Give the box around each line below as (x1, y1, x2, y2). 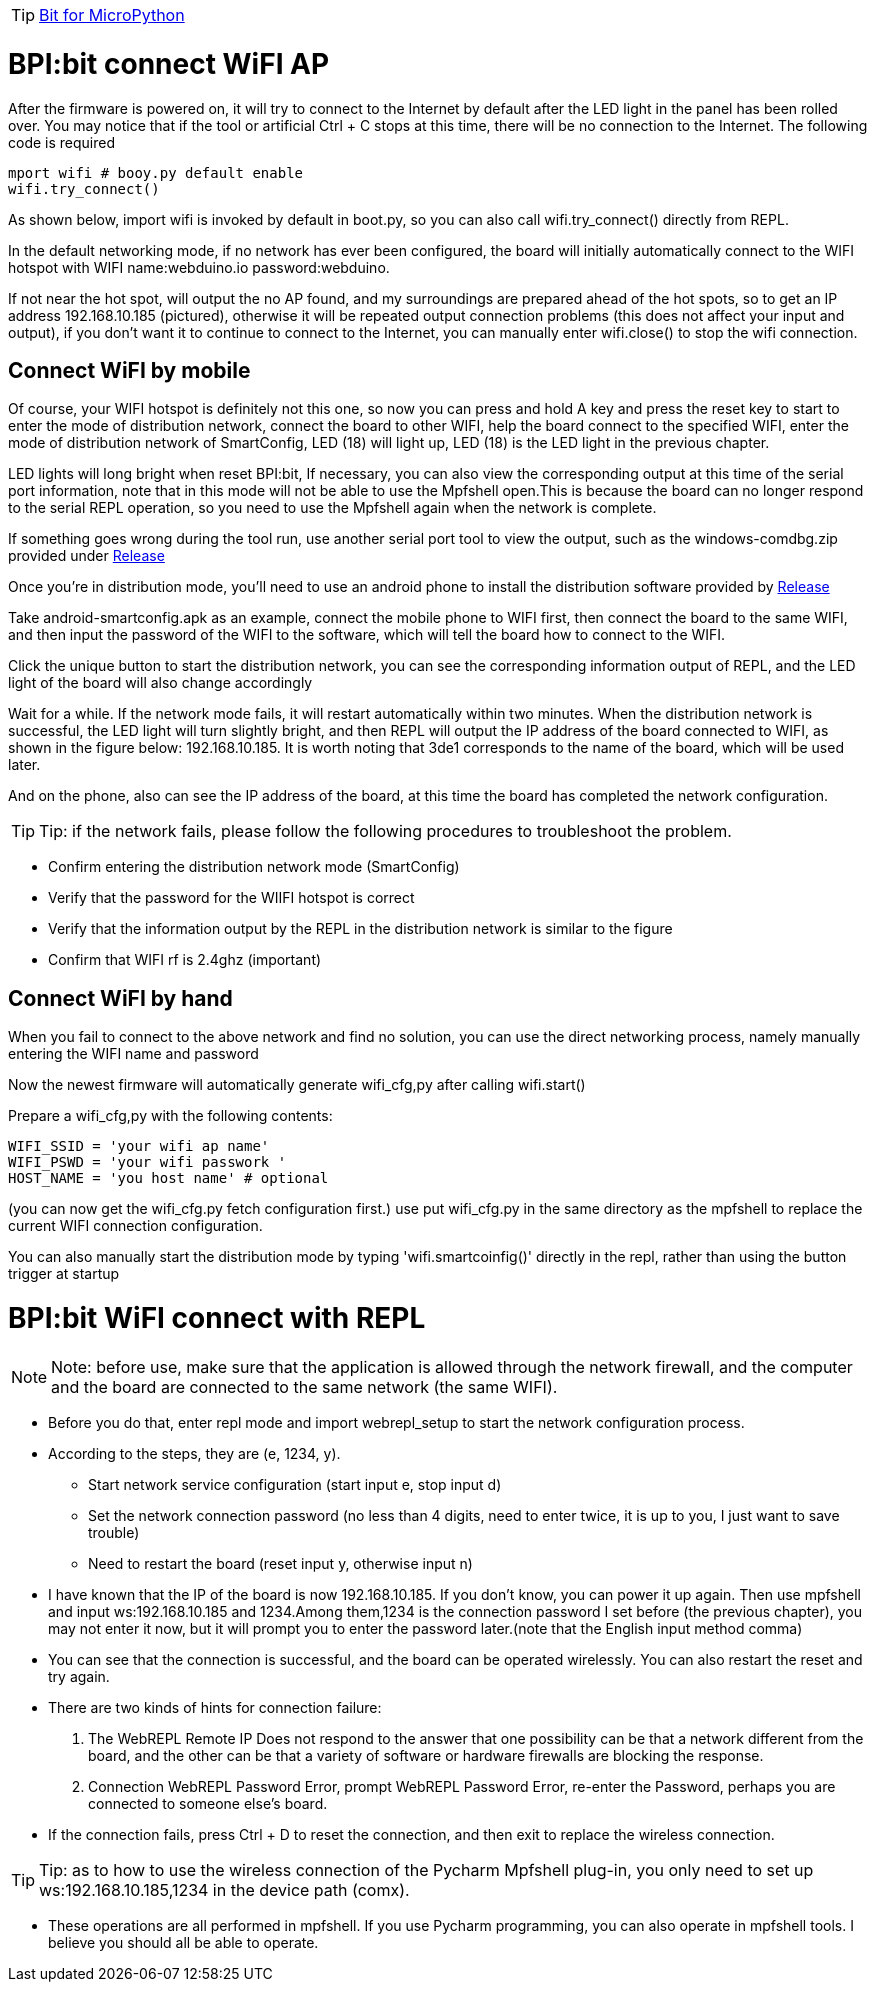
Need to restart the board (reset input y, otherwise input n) (88, 1554, 473, 1572)
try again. (48, 1667, 110, 1685)
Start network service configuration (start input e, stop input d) (88, 1475, 502, 1493)
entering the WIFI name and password (8, 1045, 259, 1063)
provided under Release (8, 547, 165, 565)
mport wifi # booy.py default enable (8, 164, 304, 181)
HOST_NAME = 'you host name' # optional (8, 1170, 329, 1187)
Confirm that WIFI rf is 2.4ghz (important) (48, 951, 322, 969)
